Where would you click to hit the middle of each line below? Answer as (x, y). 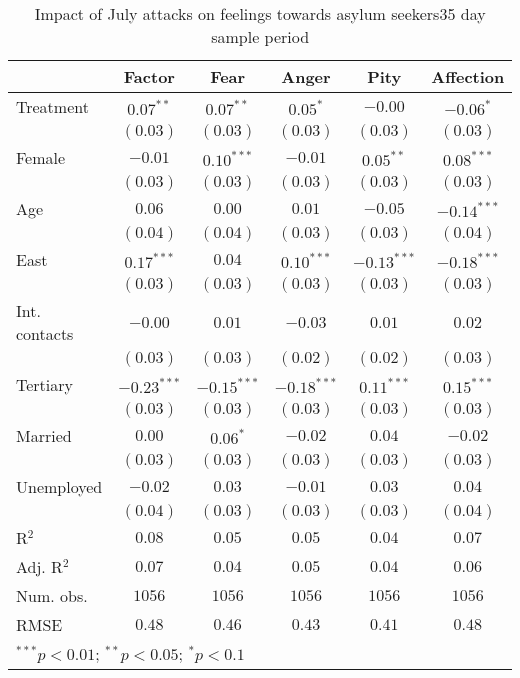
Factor (149, 76)
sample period (260, 36)
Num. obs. (52, 595)
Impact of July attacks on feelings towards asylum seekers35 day (260, 13)
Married (44, 435)
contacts (45, 333)
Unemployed (59, 486)
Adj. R (39, 566)
